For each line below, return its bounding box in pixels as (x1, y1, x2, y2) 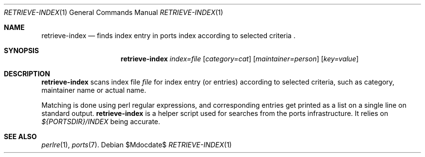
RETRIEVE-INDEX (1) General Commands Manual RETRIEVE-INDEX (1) (4, 8, 223, 16)
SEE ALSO (4, 132, 37, 141)
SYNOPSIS (4, 46, 39, 55)
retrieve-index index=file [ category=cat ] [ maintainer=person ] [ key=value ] (120, 55, 359, 63)
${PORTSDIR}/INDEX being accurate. (41, 117, 161, 126)
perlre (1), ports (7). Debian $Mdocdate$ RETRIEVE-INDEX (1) (41, 141, 232, 149)
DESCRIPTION (4, 70, 50, 78)
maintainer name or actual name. (41, 86, 147, 94)
